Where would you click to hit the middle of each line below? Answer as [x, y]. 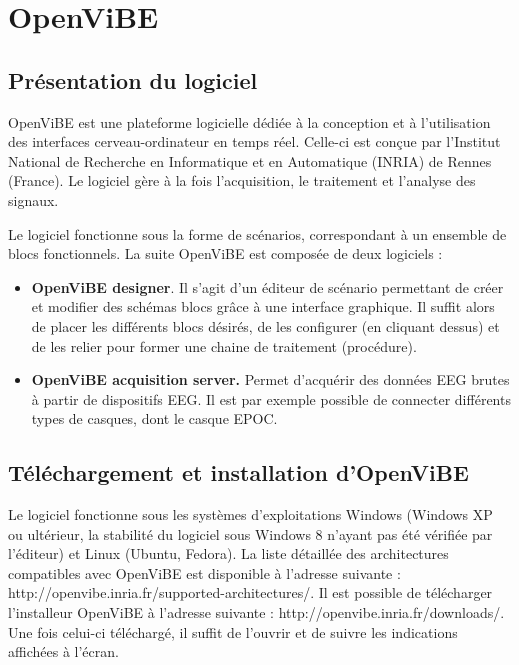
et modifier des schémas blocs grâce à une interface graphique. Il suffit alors [263, 306]
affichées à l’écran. [63, 651]
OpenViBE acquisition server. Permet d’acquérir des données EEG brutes [270, 379]
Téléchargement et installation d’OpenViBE [238, 472]
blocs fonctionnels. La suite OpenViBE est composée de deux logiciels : [225, 253]
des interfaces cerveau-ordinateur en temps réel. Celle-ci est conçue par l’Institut [254, 141]
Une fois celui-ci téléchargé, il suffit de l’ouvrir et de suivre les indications [233, 631]
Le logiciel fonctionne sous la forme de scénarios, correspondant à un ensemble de [257, 233]
